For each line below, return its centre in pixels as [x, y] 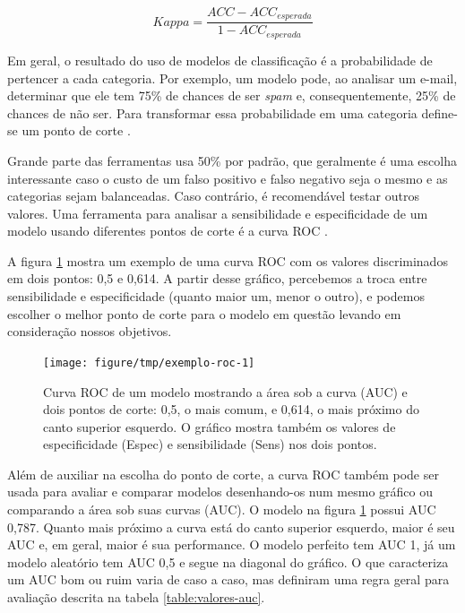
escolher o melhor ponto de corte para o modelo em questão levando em [204, 313]
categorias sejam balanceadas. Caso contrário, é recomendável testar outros [213, 196]
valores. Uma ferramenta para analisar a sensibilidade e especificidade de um [218, 213]
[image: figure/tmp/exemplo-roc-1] [149, 363]
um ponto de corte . [76, 130]
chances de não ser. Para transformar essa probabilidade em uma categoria [212, 112]
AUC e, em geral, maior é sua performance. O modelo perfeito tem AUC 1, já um [232, 544]
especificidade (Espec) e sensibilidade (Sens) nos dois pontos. [210, 444]
